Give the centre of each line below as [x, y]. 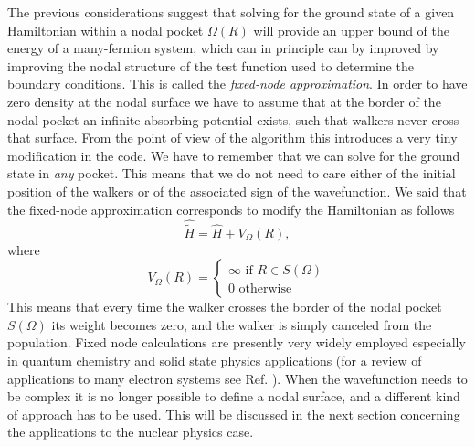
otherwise [265, 289]
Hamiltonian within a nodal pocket [106, 30]
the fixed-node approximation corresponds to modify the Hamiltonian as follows [231, 209]
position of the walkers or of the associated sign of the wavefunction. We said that [237, 191]
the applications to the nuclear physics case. [131, 432]
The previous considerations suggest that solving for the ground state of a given [231, 12]
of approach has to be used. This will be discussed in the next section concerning [234, 414]
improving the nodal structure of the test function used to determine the [211, 65]
